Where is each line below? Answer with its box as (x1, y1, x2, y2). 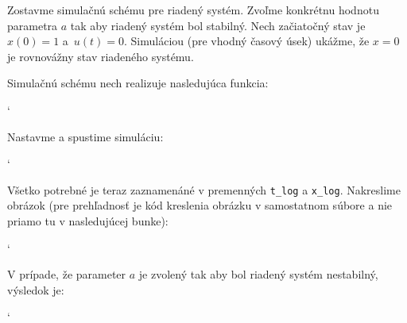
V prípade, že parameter (7, 266, 126, 283)
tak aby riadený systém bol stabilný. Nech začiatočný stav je (70, 17, 366, 33)
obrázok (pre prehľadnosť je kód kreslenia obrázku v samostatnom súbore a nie (7, 197, 393, 213)
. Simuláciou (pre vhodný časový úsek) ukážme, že (124, 33, 370, 49)
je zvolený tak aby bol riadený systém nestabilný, (138, 266, 378, 283)
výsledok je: (7, 281, 64, 298)
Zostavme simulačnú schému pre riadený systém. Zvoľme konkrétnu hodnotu (7, 2, 379, 17)
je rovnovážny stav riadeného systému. (7, 48, 194, 64)
